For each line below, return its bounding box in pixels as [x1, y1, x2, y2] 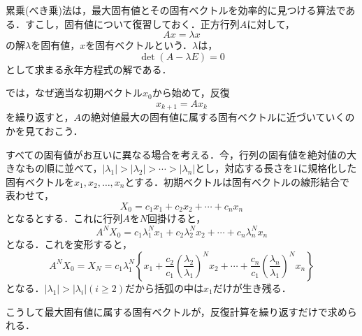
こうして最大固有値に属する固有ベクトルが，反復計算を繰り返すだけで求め [6, 304, 347, 319]
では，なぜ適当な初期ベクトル [6, 85, 143, 100]
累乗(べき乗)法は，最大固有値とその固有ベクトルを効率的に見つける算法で [6, 3, 346, 17]
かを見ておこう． [6, 124, 83, 138]
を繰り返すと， [6, 110, 74, 124]
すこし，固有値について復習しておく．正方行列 [24, 16, 240, 31]
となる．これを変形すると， [6, 237, 133, 251]
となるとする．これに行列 [6, 211, 123, 226]
